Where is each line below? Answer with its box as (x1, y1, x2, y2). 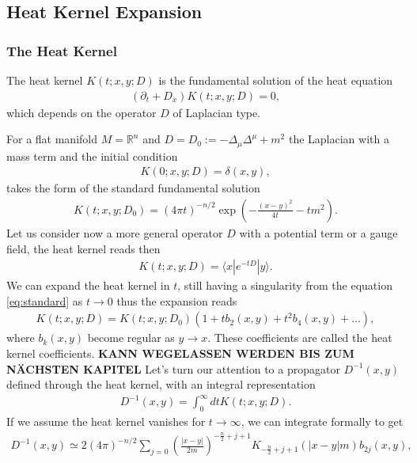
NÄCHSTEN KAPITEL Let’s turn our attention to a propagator (6, 360, 340, 377)
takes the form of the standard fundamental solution (6, 180, 260, 196)
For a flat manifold (6, 131, 97, 147)
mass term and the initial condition (6, 147, 178, 164)
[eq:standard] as (6, 292, 83, 309)
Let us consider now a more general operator (6, 224, 223, 241)
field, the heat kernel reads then (6, 240, 161, 256)
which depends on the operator (6, 104, 157, 120)
